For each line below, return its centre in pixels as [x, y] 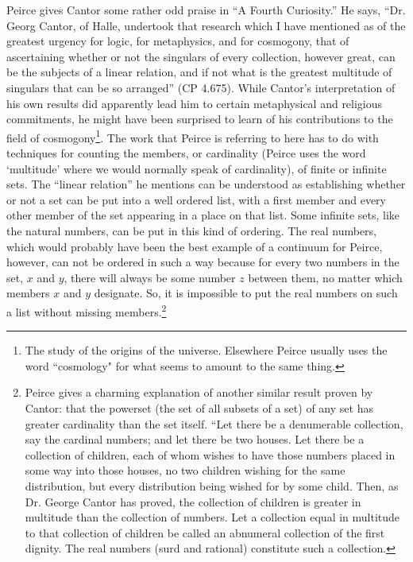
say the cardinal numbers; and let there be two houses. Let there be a [195, 439]
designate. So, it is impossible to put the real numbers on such [246, 293]
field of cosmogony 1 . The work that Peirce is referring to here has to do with [193, 136]
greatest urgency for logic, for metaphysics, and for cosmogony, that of [178, 41]
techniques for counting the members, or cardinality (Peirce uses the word [186, 153]
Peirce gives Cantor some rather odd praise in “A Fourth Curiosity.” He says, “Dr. [206, 10]
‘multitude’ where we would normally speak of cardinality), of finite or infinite [197, 168]
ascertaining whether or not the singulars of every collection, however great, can [201, 56]
